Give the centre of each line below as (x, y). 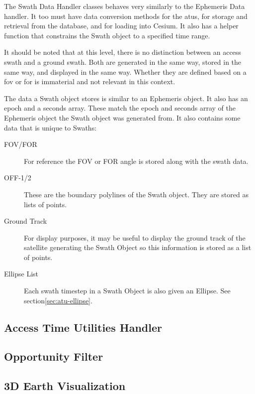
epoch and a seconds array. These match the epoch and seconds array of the (120, 108)
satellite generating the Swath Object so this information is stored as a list (138, 247)
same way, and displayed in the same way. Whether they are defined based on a (125, 71)
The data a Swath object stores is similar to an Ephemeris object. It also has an (126, 98)
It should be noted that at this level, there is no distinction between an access (123, 52)
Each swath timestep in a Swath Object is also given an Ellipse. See (127, 291)
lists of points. (45, 204)
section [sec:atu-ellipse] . (58, 300)
